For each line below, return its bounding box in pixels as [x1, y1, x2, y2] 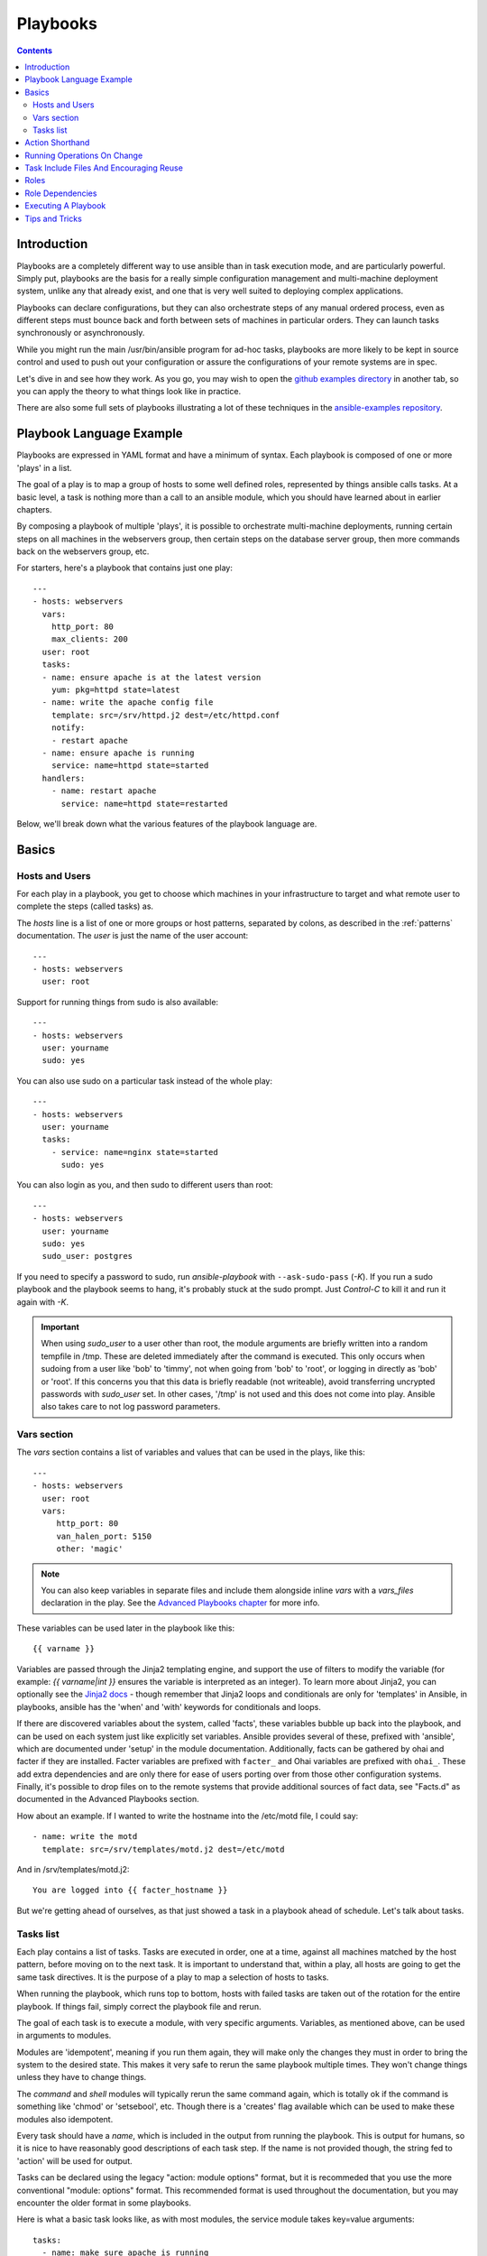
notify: [51, 723, 86, 733]
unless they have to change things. [16, 2072, 147, 2083]
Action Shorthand [24, 137, 90, 148]
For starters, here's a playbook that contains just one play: [16, 562, 234, 573]
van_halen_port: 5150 [56, 1530, 152, 1541]
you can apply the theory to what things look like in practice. [16, 386, 242, 397]
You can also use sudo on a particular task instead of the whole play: [16, 1075, 273, 1086]
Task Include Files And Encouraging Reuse [24, 162, 184, 173]
